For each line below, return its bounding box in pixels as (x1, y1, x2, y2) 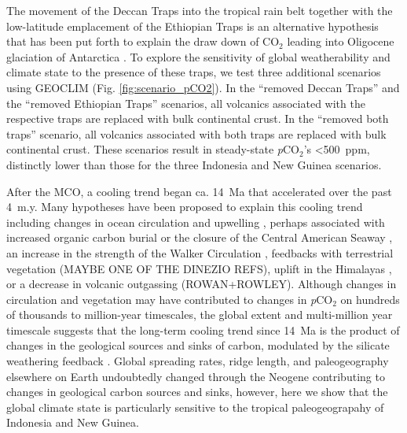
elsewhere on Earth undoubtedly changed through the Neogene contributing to (6, 368, 385, 384)
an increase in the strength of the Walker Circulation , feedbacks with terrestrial (6, 244, 394, 261)
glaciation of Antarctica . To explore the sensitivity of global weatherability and (6, 48, 390, 65)
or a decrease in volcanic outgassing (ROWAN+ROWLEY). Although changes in (6, 276, 397, 292)
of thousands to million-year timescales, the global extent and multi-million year (6, 306, 393, 323)
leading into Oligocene (287, 33, 394, 50)
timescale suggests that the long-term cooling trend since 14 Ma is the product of (6, 321, 400, 338)
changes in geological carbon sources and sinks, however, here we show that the (6, 383, 388, 400)
